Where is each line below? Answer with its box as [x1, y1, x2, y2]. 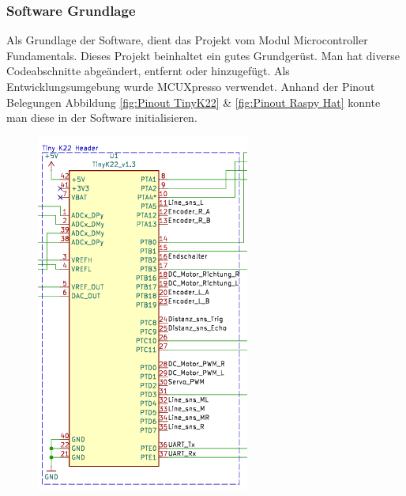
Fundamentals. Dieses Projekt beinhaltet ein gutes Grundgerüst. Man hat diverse [6, 47, 400, 63]
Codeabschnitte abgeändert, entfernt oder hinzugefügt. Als [6, 62, 290, 79]
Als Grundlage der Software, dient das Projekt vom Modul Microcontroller [6, 32, 368, 48]
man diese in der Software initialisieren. [6, 109, 197, 126]
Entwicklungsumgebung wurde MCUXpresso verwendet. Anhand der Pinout [6, 78, 375, 94]
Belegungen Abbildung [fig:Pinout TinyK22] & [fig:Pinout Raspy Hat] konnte [6, 93, 381, 110]
